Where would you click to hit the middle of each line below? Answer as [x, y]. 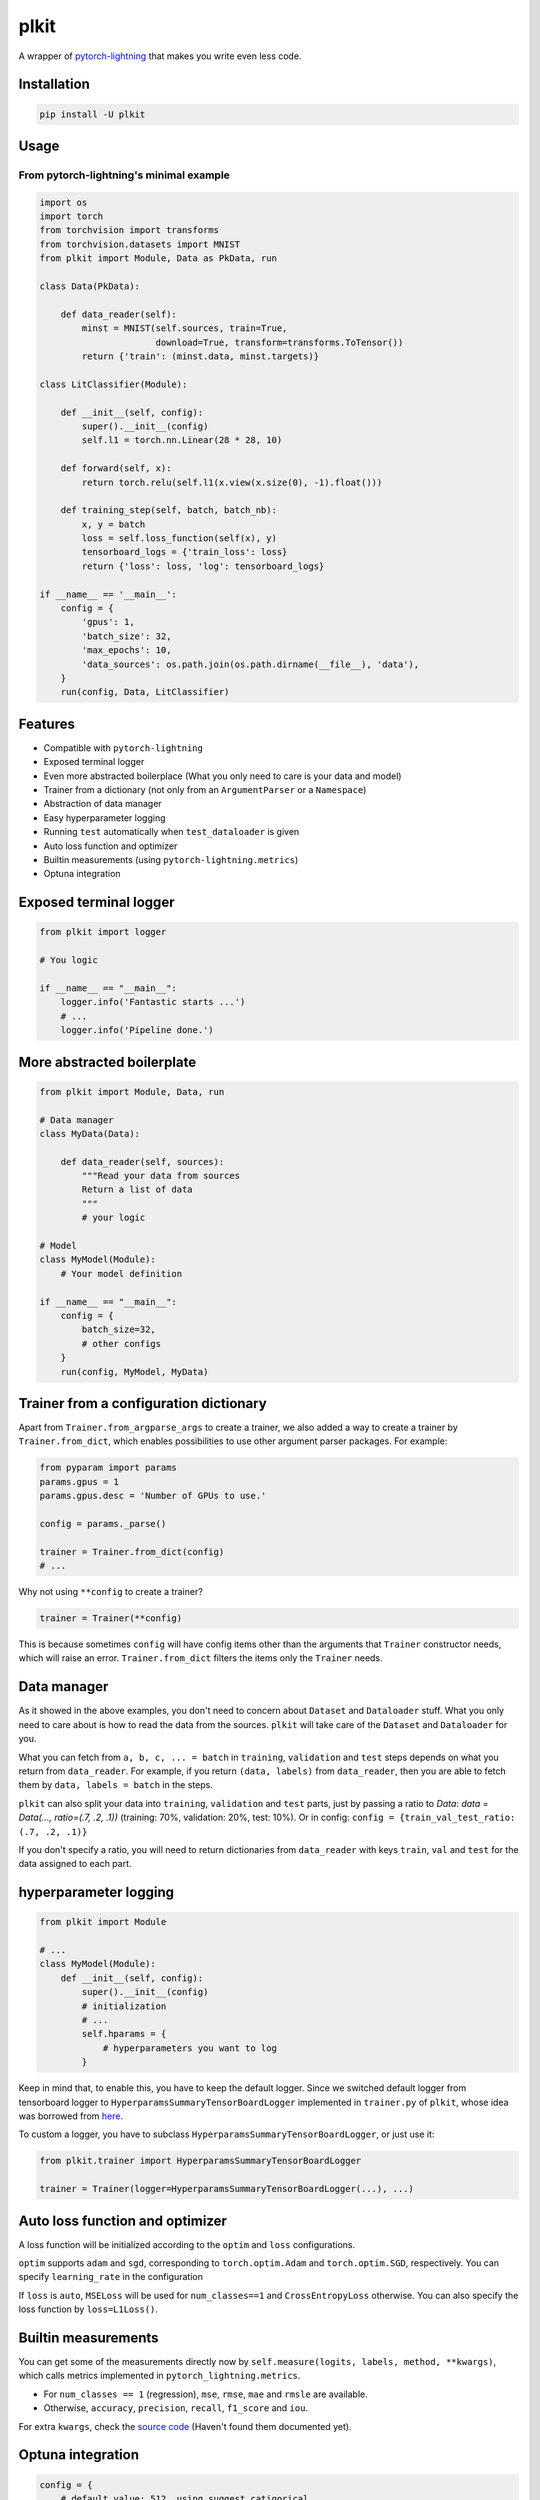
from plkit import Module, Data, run [132, 1091]
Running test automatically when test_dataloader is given [171, 832]
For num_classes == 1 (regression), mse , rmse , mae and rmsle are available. [206, 2394]
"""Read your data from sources [160, 1176]
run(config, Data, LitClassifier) [145, 692]
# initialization [124, 2006]
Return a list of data [137, 1189]
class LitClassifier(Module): [113, 384]
